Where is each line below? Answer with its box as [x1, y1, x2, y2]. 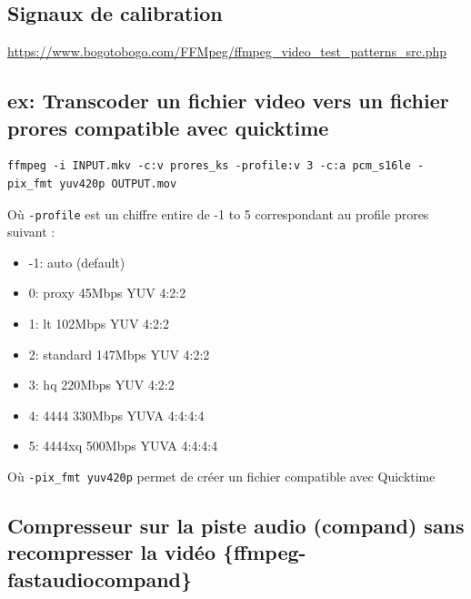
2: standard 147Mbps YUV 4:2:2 [28, 344, 210, 363]
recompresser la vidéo [7, 538, 216, 566]
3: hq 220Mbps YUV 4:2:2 [28, 375, 175, 394]
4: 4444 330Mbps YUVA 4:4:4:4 [28, 405, 205, 424]
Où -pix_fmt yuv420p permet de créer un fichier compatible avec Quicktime [7, 466, 436, 485]
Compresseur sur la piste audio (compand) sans [7, 512, 465, 540]
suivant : [7, 222, 55, 241]
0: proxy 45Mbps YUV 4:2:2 [28, 283, 186, 302]
